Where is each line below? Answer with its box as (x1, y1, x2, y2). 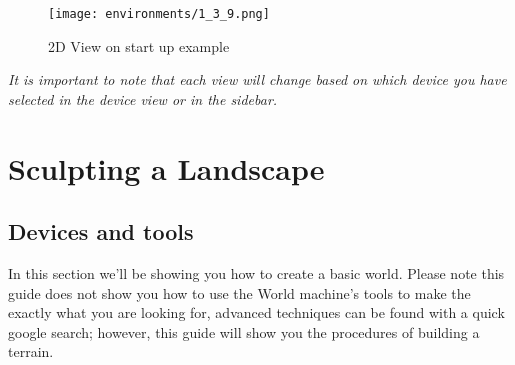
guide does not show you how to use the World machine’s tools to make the (8, 282, 471, 303)
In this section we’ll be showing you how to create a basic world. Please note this (8, 263, 505, 284)
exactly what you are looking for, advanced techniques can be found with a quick (8, 302, 505, 323)
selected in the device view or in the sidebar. (8, 88, 278, 109)
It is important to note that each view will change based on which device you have (8, 69, 507, 90)
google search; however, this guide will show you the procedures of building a (8, 321, 480, 342)
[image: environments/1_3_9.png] (48, 7, 270, 21)
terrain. (8, 341, 54, 362)
